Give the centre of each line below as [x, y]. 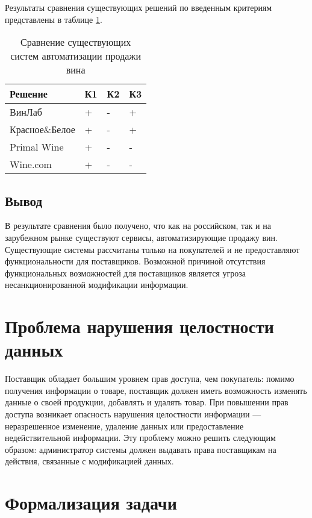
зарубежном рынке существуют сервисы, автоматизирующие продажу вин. [142, 237]
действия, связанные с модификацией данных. [89, 461]
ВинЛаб [26, 112]
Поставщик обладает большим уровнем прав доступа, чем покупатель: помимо [150, 379]
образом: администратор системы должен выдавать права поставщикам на [141, 449]
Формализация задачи [91, 503]
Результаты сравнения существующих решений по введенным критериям [139, 7]
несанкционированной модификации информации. [97, 285]
